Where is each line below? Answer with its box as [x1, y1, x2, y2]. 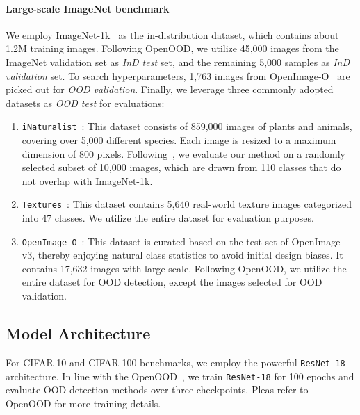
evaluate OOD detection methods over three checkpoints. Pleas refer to [6, 382, 309, 397]
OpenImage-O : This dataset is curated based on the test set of [22, 234, 288, 248]
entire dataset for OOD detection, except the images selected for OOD [22, 275, 322, 289]
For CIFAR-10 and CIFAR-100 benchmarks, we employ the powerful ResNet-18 [6, 355, 345, 369]
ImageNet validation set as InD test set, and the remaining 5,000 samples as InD [6, 54, 350, 69]
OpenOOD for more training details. [6, 396, 161, 410]
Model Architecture [6, 323, 151, 344]
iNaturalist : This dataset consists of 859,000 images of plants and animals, [22, 119, 352, 133]
